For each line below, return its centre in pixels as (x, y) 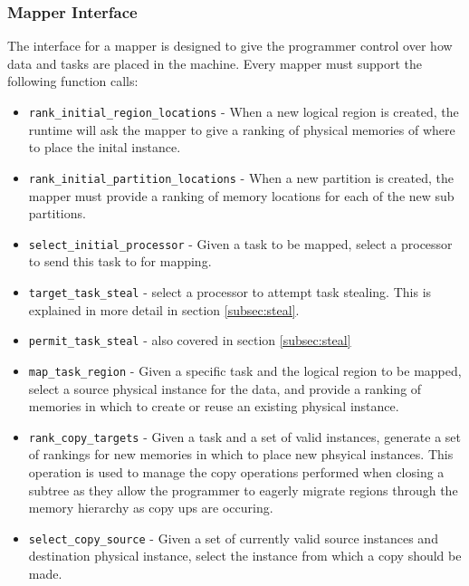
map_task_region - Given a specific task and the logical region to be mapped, (245, 370)
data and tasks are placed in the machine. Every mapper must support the (215, 63)
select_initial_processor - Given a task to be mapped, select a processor (240, 243)
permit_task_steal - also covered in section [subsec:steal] (190, 340)
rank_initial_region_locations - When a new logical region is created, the (244, 111)
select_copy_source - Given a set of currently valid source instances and (233, 538)
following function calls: (73, 81)
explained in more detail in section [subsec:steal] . (164, 309)
